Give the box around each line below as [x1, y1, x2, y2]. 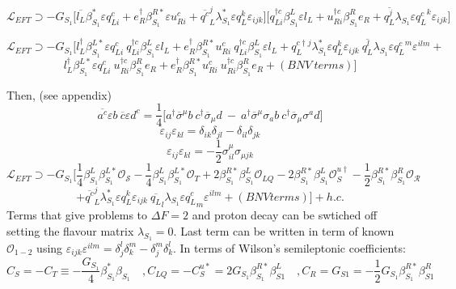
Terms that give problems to [6, 206, 148, 223]
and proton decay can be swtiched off [192, 206, 378, 223]
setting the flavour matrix [6, 222, 134, 239]
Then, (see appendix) [6, 86, 112, 103]
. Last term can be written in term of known [173, 222, 395, 239]
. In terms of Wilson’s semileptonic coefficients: [173, 239, 406, 256]
